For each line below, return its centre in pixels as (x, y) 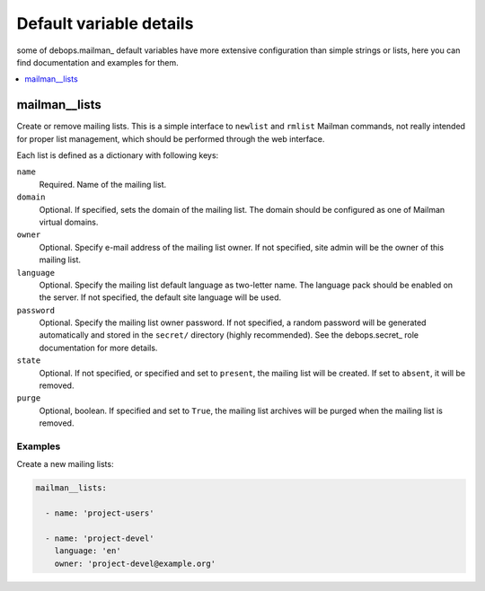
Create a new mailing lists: (65, 464)
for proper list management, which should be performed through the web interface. (171, 138)
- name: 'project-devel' (100, 538)
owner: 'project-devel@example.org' (135, 563)
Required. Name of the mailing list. (103, 184)
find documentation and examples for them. (97, 62)
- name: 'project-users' (100, 513)
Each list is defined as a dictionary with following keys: (118, 155)
